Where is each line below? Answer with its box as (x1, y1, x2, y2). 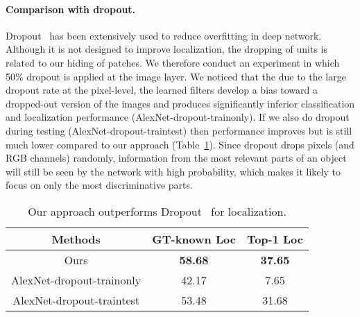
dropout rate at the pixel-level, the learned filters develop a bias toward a (6, 83, 318, 97)
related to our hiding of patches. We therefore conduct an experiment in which (6, 55, 340, 69)
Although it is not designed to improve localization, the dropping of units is (6, 42, 327, 56)
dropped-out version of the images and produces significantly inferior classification (6, 96, 355, 110)
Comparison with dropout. (6, 1, 136, 16)
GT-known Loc (152, 230, 236, 247)
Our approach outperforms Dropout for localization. (28, 203, 286, 219)
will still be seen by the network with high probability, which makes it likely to (6, 164, 341, 178)
